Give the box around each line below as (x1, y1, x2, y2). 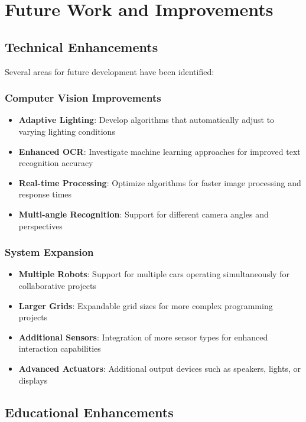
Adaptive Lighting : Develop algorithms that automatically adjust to (18, 113, 275, 126)
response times (18, 188, 72, 200)
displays (18, 374, 48, 386)
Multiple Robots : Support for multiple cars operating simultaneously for (18, 268, 289, 280)
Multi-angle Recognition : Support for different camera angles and (18, 207, 269, 220)
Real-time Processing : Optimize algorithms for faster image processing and (18, 176, 301, 189)
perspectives (18, 219, 63, 232)
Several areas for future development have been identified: (5, 65, 214, 77)
